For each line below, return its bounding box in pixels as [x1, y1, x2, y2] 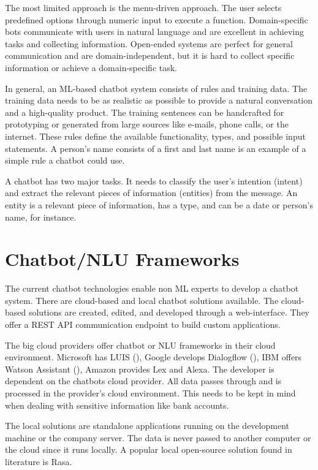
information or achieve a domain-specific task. [5, 61, 178, 74]
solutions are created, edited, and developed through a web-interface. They [28, 306, 309, 319]
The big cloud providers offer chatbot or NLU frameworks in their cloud [5, 338, 276, 351]
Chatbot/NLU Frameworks [5, 246, 240, 271]
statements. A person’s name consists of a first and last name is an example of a [5, 142, 306, 154]
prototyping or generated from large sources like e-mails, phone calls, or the [5, 118, 289, 131]
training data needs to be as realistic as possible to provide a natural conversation [5, 94, 313, 107]
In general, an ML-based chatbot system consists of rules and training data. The [5, 81, 308, 94]
